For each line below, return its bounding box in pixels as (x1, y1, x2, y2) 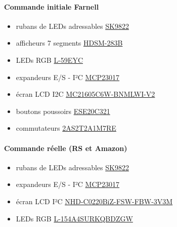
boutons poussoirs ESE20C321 (16, 105, 110, 116)
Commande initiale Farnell (4, 1, 99, 12)
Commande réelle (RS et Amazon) (4, 142, 127, 153)
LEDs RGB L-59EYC (16, 54, 83, 65)
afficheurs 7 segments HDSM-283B (16, 37, 123, 48)
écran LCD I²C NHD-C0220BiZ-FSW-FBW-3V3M (16, 196, 173, 206)
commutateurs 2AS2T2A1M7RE (16, 123, 116, 133)
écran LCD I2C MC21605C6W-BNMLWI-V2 (16, 89, 155, 99)
